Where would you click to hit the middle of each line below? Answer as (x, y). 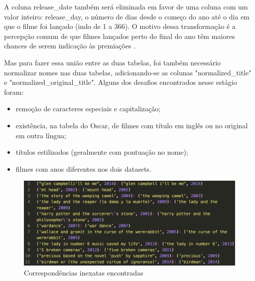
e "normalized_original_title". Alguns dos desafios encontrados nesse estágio (121, 82)
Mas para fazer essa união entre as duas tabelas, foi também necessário (113, 62)
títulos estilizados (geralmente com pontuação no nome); (102, 152)
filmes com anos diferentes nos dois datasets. (83, 168)
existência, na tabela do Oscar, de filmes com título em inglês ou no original (132, 125)
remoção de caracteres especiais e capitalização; (88, 109)
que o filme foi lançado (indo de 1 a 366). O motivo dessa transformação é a (120, 26)
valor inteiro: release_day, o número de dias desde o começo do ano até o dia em (127, 16)
